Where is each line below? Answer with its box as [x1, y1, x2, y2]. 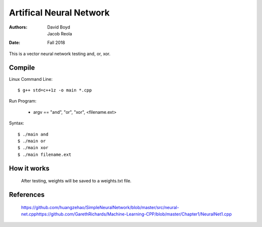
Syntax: [9, 120, 24, 126]
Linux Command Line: [9, 76, 53, 82]
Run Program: [9, 98, 36, 104]
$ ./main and [17, 131, 49, 137]
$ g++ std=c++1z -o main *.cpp [17, 88, 92, 93]
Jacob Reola [47, 30, 72, 36]
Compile [9, 63, 35, 72]
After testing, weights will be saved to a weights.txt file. [21, 178, 132, 184]
